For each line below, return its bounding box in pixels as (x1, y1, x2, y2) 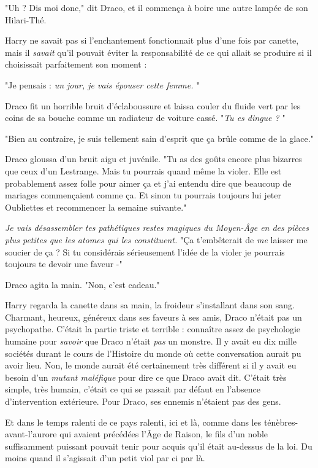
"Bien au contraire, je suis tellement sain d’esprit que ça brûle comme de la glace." (5, 131, 314, 144)
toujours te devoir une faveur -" (5, 257, 123, 270)
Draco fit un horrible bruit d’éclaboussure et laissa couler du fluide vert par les (5, 99, 301, 112)
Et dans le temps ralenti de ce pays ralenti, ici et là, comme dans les (5, 415, 262, 428)
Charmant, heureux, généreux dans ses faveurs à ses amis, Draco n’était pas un (5, 310, 302, 323)
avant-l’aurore (5, 427, 57, 440)
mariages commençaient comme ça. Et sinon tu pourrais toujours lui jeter (5, 189, 282, 201)
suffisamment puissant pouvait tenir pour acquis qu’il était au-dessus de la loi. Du (5, 439, 312, 452)
